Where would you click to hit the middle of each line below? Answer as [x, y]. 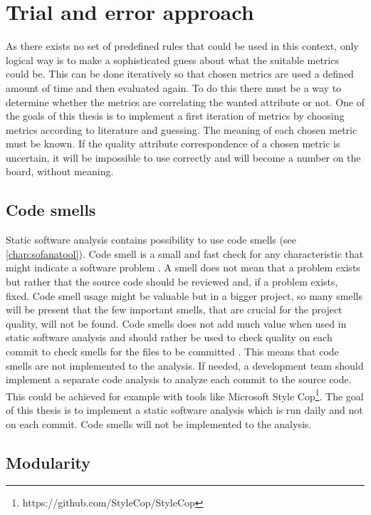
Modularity [48, 462]
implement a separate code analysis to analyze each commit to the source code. [179, 379]
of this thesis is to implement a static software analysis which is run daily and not [184, 410]
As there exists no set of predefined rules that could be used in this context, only [182, 46]
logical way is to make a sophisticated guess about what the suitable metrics [172, 59]
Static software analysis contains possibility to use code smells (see [151, 240]
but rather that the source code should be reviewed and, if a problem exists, [172, 282]
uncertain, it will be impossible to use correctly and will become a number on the [183, 157]
